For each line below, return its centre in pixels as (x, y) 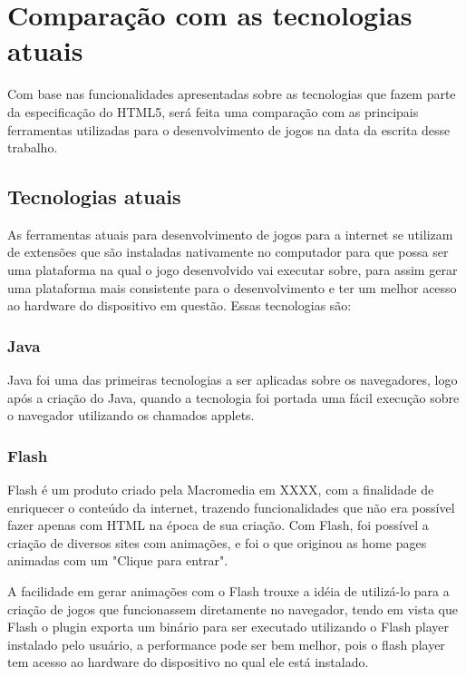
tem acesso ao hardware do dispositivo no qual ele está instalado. (188, 662)
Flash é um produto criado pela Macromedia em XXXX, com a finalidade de (221, 490)
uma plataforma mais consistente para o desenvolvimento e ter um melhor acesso (232, 287)
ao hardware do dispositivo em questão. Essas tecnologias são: (180, 305)
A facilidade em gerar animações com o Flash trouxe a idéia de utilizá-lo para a (228, 591)
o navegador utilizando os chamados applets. (131, 415)
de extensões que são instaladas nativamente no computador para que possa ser (228, 252)
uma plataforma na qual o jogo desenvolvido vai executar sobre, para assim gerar (233, 270)
